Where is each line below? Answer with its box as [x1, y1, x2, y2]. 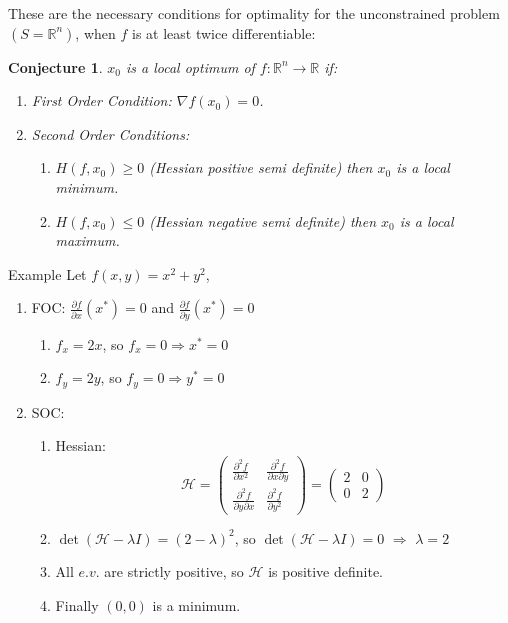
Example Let [8, 263, 87, 284]
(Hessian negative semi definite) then [149, 210, 377, 231]
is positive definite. [268, 561, 384, 582]
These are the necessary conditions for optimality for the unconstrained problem [8, 3, 500, 23]
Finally [55, 594, 99, 615]
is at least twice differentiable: [131, 22, 316, 43]
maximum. [55, 230, 120, 251]
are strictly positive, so [104, 561, 244, 582]
